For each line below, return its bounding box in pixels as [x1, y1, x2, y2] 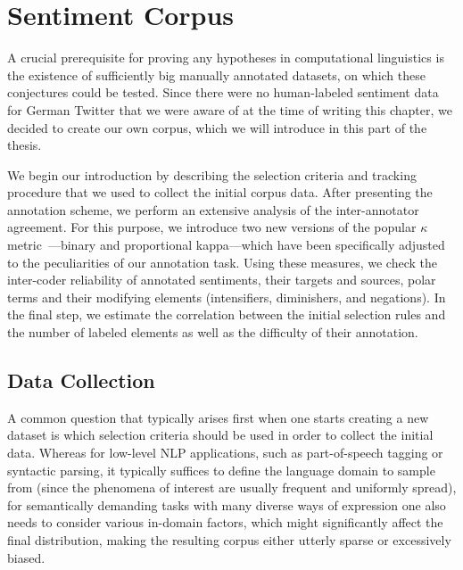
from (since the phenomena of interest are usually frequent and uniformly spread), [7, 478, 457, 497]
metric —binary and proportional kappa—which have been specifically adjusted [7, 235, 445, 254]
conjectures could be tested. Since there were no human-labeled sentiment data [7, 83, 439, 102]
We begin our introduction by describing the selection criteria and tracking [7, 165, 417, 184]
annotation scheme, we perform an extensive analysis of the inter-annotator [7, 200, 419, 219]
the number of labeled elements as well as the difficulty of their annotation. [7, 323, 418, 342]
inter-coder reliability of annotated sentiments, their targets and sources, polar [7, 270, 436, 289]
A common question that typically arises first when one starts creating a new [7, 408, 429, 426]
